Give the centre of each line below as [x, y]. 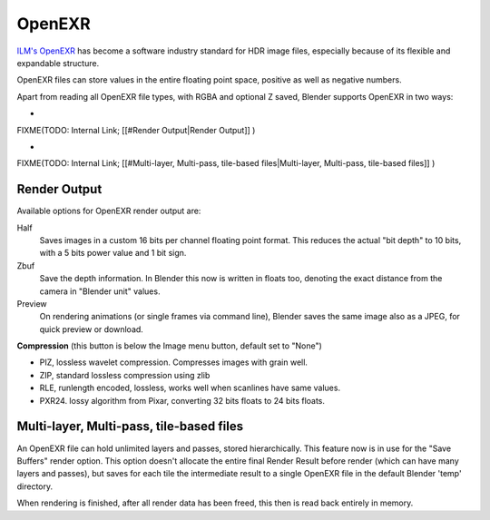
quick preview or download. [92, 329]
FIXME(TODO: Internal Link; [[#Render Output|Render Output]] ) [136, 130]
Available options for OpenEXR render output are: [109, 211]
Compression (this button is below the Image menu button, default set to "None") [169, 346]
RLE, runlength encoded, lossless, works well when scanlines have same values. [190, 388]
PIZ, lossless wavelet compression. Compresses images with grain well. [174, 362]
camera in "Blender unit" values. [100, 291]
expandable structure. [58, 63]
